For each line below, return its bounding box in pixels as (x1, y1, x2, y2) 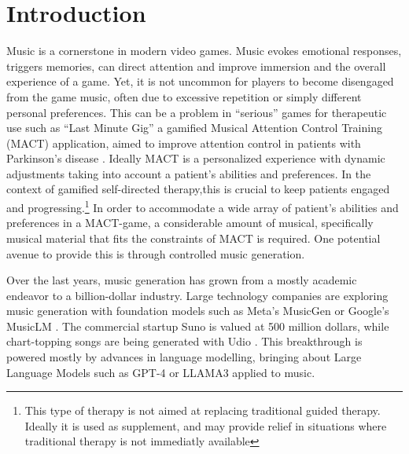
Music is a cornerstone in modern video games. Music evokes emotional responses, (6, 42, 402, 59)
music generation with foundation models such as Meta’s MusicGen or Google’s (6, 302, 389, 319)
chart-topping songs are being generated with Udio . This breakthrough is (6, 333, 363, 350)
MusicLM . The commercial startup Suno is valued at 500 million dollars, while (6, 317, 389, 334)
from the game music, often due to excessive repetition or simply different (6, 88, 362, 104)
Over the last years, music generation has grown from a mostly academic (6, 272, 357, 288)
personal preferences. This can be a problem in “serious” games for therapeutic (6, 104, 387, 120)
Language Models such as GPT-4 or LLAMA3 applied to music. (6, 364, 315, 380)
